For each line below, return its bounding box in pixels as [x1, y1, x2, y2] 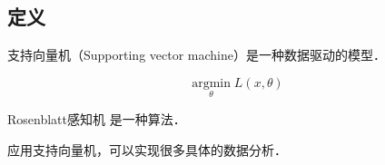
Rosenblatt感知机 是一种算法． [7, 110, 186, 129]
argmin [192, 76, 231, 90]
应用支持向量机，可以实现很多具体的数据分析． [7, 140, 287, 159]
